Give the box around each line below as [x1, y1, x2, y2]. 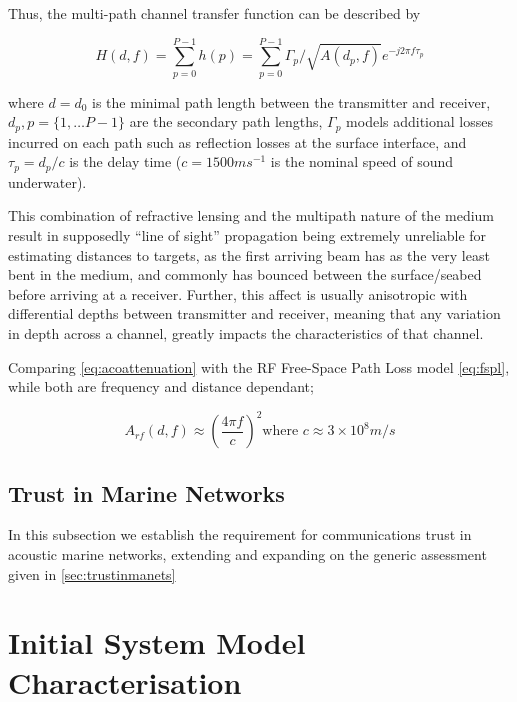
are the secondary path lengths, [129, 111, 323, 132]
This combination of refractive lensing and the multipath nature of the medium [8, 205, 495, 226]
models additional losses [346, 111, 493, 132]
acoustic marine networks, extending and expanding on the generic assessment [8, 544, 487, 565]
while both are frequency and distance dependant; [8, 376, 314, 397]
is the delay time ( [69, 151, 182, 172]
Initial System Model [8, 622, 306, 663]
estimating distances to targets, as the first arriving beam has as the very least [8, 244, 490, 265]
